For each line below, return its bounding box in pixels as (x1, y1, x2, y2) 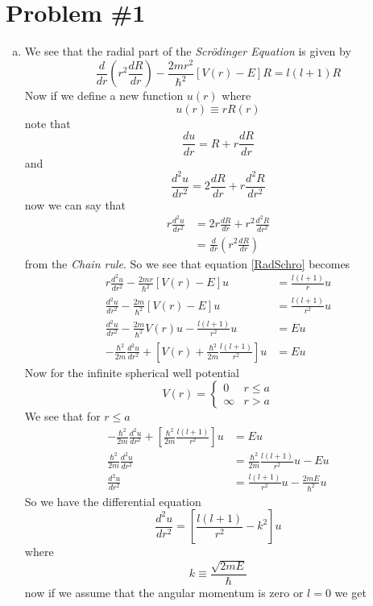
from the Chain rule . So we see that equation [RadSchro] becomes (24, 255, 350, 272)
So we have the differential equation (24, 492, 201, 509)
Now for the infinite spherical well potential (24, 363, 239, 380)
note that (24, 114, 71, 131)
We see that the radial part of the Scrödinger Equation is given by (24, 43, 351, 60)
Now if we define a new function (24, 87, 184, 104)
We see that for (24, 408, 101, 425)
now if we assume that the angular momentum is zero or (24, 583, 304, 600)
